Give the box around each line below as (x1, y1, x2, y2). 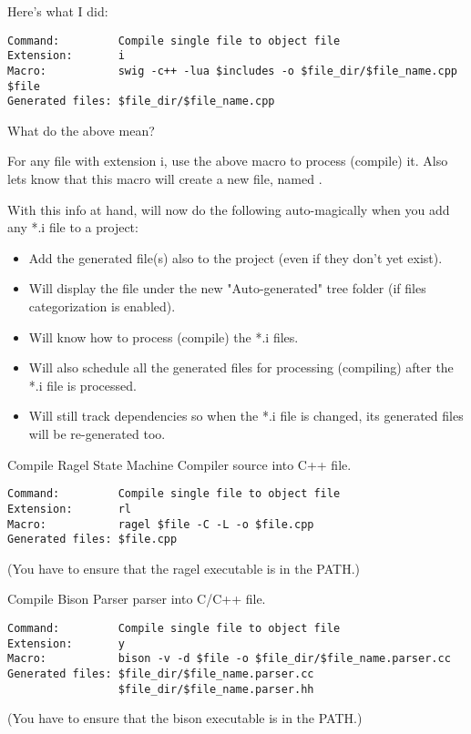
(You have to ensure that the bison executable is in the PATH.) (7, 709, 363, 728)
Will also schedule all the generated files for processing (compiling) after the (28, 358, 454, 377)
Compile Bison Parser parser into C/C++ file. (7, 589, 266, 608)
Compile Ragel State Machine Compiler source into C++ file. (7, 454, 352, 474)
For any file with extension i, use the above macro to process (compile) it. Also (7, 151, 448, 170)
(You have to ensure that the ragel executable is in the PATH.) (7, 558, 360, 577)
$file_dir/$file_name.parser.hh (118, 682, 314, 696)
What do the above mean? (7, 120, 155, 139)
